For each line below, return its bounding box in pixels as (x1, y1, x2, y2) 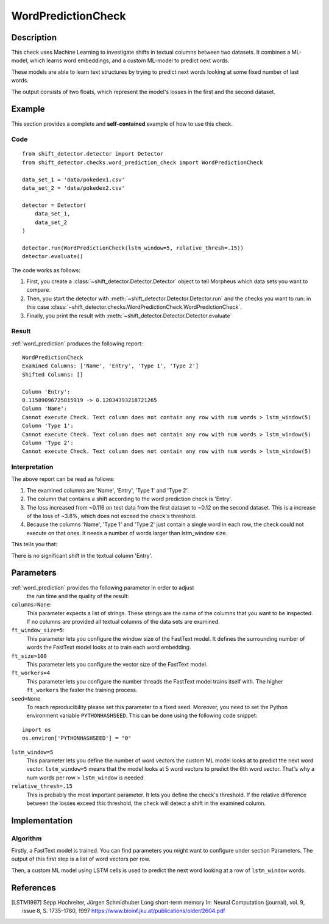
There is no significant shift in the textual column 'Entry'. (11, 552, 152, 559)
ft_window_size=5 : (11, 626, 65, 634)
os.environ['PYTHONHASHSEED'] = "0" (22, 735, 132, 742)
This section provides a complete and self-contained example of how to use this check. (11, 120, 233, 128)
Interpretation (11, 463, 54, 471)
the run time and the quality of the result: (26, 592, 129, 599)
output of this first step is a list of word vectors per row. (11, 855, 150, 863)
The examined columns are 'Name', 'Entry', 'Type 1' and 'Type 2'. (26, 486, 189, 494)
